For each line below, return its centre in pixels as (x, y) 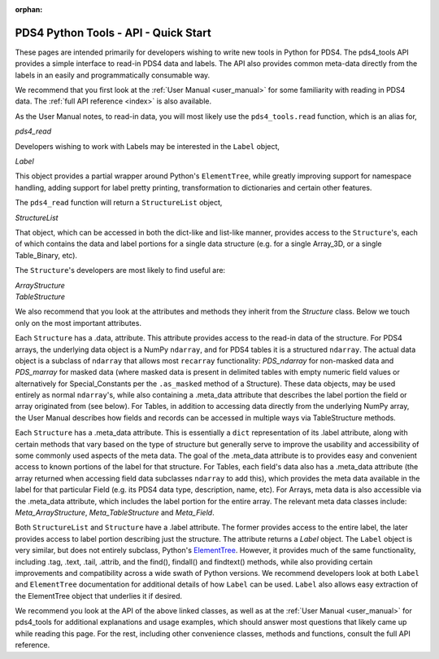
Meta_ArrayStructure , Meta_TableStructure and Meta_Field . (115, 512)
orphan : (29, 9)
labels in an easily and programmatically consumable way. (113, 75)
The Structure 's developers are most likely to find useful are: (120, 270)
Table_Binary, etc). (46, 255)
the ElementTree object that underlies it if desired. (99, 595)
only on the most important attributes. (78, 323)
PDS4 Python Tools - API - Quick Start (113, 33)
